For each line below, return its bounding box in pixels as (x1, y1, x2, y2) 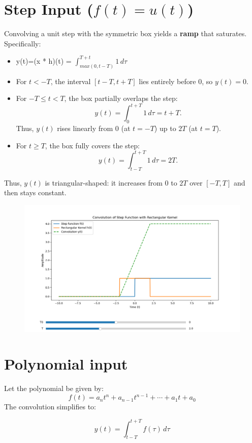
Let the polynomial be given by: (4, 383, 104, 394)
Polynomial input (4, 353, 128, 374)
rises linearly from (57, 123, 113, 134)
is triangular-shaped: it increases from (45, 177, 163, 188)
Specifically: (4, 38, 41, 48)
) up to (154, 123, 176, 134)
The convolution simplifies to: (4, 401, 96, 412)
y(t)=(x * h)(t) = (16, 55, 72, 66)
